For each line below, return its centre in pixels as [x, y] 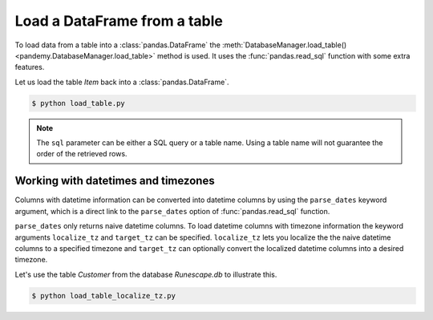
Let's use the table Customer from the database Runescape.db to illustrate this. [146, 274]
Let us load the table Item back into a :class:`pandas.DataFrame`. [122, 82]
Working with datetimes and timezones [115, 181]
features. [30, 67]
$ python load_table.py [79, 103]
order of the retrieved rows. [82, 154]
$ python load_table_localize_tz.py [104, 296]
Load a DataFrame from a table [119, 21]
